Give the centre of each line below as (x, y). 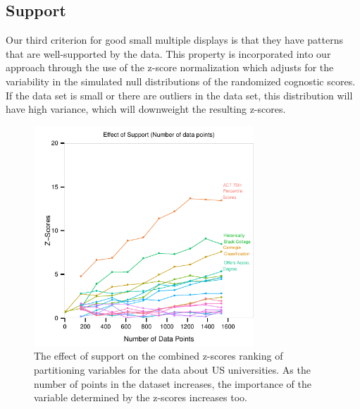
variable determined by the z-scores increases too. (141, 397)
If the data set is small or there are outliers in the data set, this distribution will (179, 95)
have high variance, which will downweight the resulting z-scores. (146, 109)
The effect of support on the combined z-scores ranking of (159, 356)
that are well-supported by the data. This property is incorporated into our (168, 53)
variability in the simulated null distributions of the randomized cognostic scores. (181, 81)
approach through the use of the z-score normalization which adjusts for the (170, 67)
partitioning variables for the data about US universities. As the (172, 369)
